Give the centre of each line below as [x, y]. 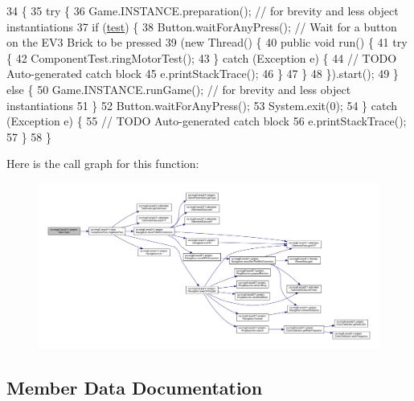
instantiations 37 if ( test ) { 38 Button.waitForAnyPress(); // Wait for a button [202, 26]
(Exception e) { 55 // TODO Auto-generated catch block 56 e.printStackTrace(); [207, 121]
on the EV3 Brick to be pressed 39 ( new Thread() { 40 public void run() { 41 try [207, 42]
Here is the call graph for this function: [103, 164]
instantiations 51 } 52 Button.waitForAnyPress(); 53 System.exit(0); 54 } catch [202, 105]
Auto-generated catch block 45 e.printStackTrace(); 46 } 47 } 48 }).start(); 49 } [203, 74]
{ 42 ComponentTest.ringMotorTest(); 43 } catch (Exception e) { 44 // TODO [202, 57]
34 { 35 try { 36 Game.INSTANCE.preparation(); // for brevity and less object [203, 10]
